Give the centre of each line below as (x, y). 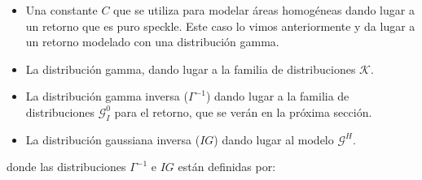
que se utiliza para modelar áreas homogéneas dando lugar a (264, 10)
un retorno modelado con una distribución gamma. (152, 42)
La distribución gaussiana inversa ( (113, 139)
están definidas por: (227, 167)
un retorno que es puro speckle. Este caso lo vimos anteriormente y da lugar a (220, 26)
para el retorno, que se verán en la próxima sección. (243, 111)
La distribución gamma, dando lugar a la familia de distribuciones (191, 69)
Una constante (62, 10)
